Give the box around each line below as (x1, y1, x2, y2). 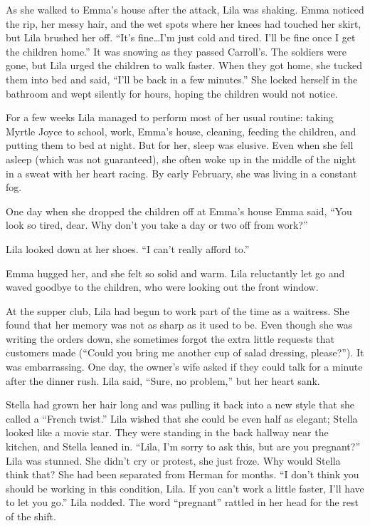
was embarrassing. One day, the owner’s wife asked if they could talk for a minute (6, 359, 363, 374)
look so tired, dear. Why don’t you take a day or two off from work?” (6, 217, 308, 232)
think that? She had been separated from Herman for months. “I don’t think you (6, 467, 359, 482)
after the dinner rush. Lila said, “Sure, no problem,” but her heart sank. (6, 373, 320, 388)
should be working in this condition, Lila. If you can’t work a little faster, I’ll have (6, 480, 364, 495)
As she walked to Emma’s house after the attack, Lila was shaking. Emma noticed (6, 2, 364, 16)
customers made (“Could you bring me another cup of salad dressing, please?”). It (6, 345, 364, 360)
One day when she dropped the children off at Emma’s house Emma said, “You (6, 203, 352, 218)
